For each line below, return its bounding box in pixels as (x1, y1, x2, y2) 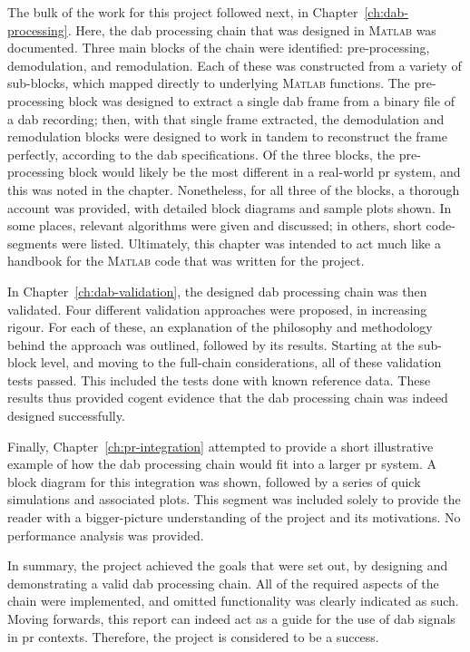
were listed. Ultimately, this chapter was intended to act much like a (61, 233, 441, 252)
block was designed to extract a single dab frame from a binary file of (68, 91, 455, 110)
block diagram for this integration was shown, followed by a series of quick (7, 472, 421, 491)
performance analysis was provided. (7, 525, 204, 544)
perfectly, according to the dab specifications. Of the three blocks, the (7, 144, 395, 163)
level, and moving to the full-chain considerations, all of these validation (40, 353, 442, 372)
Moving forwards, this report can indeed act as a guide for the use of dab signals (7, 609, 455, 628)
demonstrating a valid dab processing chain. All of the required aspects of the (7, 573, 439, 592)
